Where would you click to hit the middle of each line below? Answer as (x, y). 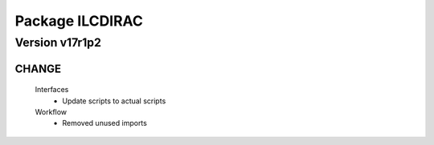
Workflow (51, 112)
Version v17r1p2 (58, 42)
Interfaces (52, 90)
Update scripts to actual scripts (114, 101)
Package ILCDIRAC (79, 21)
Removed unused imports (105, 123)
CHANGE (38, 68)
